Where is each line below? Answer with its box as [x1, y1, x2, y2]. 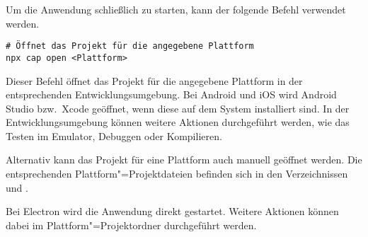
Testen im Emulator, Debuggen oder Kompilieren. [6, 128, 222, 143]
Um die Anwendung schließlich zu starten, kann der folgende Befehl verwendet [6, 2, 346, 16]
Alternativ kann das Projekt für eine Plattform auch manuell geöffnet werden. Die [6, 152, 362, 167]
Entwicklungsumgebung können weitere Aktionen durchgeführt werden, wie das [6, 115, 350, 129]
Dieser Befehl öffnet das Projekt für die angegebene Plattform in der [6, 73, 303, 88]
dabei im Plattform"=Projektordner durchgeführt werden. [6, 217, 257, 232]
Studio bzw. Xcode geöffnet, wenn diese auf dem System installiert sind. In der [6, 100, 350, 115]
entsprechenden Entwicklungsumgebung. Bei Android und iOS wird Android [6, 87, 337, 102]
